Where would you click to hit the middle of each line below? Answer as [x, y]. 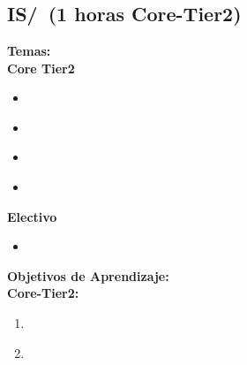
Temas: [29, 50]
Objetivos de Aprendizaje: [88, 275]
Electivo [32, 216]
